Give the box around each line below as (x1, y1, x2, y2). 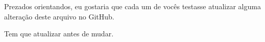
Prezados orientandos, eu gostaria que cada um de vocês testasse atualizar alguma (4, 1, 261, 11)
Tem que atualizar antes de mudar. (4, 28, 114, 39)
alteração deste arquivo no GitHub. (4, 11, 114, 22)
